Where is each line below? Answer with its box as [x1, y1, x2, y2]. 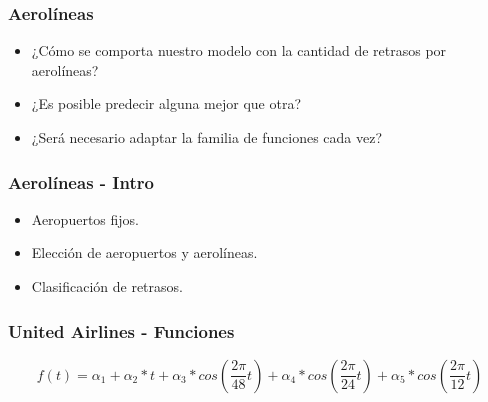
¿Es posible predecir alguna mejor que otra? [31, 93, 302, 114]
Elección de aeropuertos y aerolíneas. [31, 242, 258, 263]
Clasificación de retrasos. [31, 276, 183, 296]
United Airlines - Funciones [8, 318, 235, 343]
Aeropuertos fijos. [31, 208, 139, 229]
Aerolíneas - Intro [8, 169, 154, 194]
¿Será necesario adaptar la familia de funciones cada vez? [31, 127, 383, 147]
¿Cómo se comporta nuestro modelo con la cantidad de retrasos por [31, 40, 447, 61]
